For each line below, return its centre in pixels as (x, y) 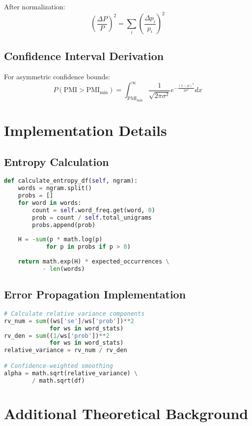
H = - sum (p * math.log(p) (60, 240)
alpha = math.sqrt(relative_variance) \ (71, 373)
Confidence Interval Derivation (84, 56)
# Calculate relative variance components (74, 313)
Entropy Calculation (56, 161)
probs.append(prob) (64, 225)
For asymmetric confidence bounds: (57, 77)
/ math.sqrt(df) (58, 380)
